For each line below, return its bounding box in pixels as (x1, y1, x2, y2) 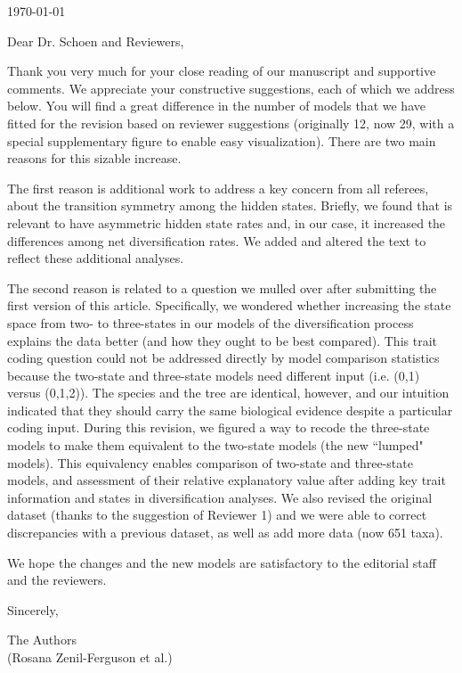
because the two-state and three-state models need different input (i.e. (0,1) (7, 365, 420, 384)
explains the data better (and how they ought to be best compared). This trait (7, 331, 437, 349)
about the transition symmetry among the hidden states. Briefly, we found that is (7, 196, 453, 215)
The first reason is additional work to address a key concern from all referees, (7, 178, 429, 197)
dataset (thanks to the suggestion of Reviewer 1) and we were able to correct (7, 505, 427, 524)
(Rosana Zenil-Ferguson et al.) (7, 648, 173, 666)
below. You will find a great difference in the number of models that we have (7, 96, 426, 115)
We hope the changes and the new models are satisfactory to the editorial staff (7, 553, 436, 571)
